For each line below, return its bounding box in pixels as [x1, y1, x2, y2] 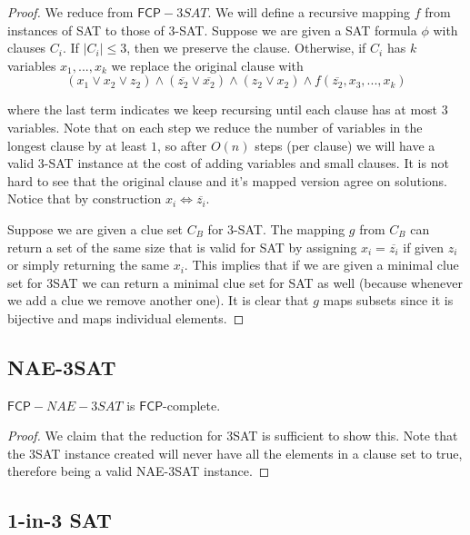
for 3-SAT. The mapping [207, 219, 345, 238]
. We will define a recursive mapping [207, 3, 411, 21]
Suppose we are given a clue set [7, 219, 184, 238]
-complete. [163, 395, 221, 414]
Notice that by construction [7, 189, 162, 208]
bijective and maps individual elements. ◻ [7, 308, 245, 327]
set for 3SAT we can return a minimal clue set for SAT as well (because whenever [7, 272, 463, 292]
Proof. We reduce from [7, 3, 134, 21]
